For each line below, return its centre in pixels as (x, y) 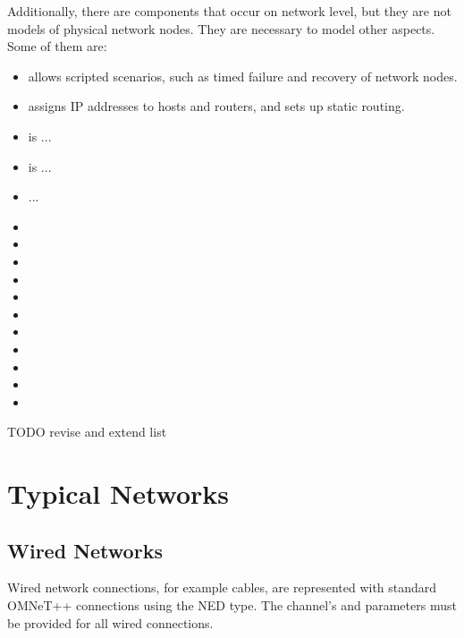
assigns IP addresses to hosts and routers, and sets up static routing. (216, 106)
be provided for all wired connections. (110, 622)
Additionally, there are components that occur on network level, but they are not (229, 11)
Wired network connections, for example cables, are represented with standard (222, 587)
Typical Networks (118, 493)
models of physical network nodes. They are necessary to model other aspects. (221, 28)
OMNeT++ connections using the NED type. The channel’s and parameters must (232, 605)
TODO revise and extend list (87, 432)
